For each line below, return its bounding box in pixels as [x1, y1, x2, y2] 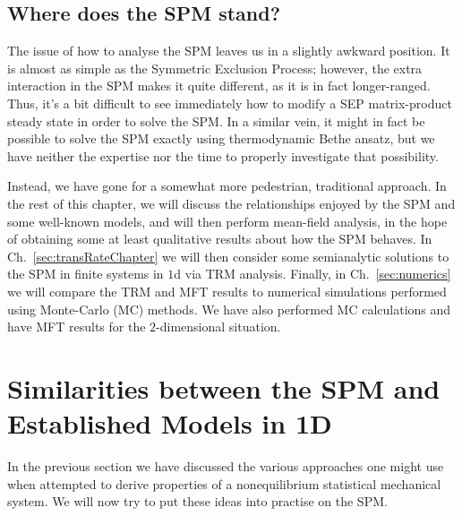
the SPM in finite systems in [7, 264, 164, 283]
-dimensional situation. [156, 317, 281, 336]
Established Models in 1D [7, 405, 332, 442]
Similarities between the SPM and [7, 369, 441, 406]
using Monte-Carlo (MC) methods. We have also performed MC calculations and [7, 299, 451, 318]
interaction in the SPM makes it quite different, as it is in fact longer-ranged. [7, 76, 431, 95]
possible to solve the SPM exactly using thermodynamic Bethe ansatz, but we [7, 129, 435, 148]
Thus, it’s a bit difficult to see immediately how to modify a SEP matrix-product [7, 93, 452, 112]
